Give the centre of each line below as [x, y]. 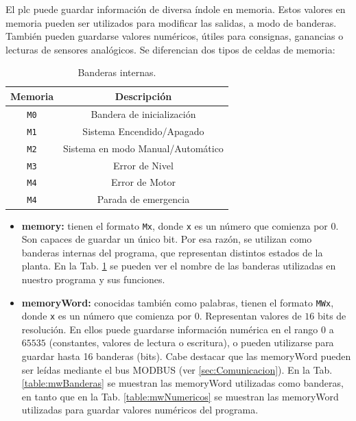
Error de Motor [143, 182]
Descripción [143, 96]
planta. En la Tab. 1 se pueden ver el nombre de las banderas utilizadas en [179, 266]
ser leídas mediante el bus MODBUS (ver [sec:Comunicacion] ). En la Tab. [177, 369]
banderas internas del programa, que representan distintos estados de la [172, 252]
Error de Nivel [143, 165]
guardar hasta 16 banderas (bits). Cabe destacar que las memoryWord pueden [186, 356]
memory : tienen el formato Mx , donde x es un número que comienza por [175, 225]
